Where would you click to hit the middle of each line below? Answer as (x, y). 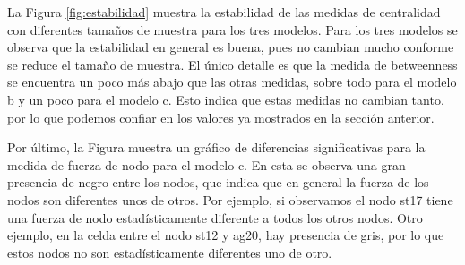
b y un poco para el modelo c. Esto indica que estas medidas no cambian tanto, (226, 99)
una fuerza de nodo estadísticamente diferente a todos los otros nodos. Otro (215, 217)
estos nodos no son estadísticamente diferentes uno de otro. (170, 252)
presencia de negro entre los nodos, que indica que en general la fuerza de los (218, 182)
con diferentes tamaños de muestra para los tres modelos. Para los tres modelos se (232, 29)
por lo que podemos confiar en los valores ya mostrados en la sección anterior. (221, 117)
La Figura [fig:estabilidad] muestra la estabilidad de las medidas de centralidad (224, 12)
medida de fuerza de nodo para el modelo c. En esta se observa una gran (207, 164)
